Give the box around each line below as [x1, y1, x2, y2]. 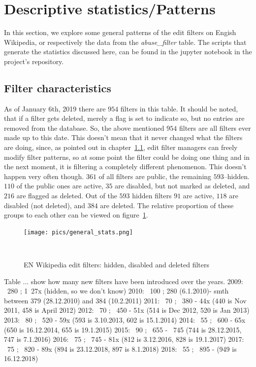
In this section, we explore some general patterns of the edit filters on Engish [4, 27, 236, 37]
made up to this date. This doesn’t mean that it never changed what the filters [4, 132, 243, 143]
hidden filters [132, 190, 172, 201]
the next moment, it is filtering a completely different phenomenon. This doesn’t [4, 161, 247, 172]
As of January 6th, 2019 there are [4, 103, 106, 113]
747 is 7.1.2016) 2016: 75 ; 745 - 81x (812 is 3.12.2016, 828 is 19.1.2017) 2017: [4, 334, 244, 344]
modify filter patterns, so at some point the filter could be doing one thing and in [4, 151, 250, 162]
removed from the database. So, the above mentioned [4, 122, 164, 133]
